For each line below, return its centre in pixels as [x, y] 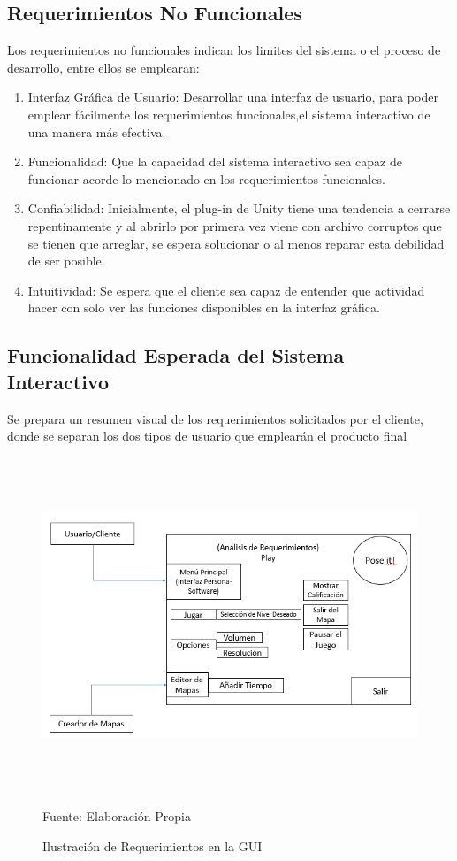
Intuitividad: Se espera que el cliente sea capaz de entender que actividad [226, 290]
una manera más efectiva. [97, 131]
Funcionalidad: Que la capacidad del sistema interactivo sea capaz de [215, 161]
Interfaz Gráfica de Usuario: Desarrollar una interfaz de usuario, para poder [233, 97]
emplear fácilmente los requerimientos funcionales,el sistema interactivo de [229, 114]
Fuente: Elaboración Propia [117, 816]
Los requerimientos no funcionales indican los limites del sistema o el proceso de [224, 50]
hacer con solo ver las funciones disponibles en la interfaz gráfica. [204, 307]
